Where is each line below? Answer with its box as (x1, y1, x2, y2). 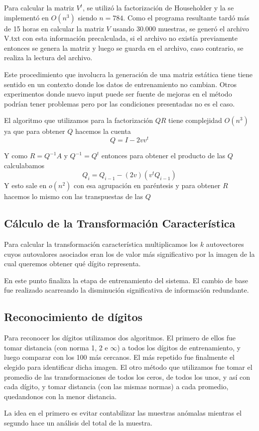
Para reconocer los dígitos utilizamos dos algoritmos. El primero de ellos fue (4, 332, 236, 343)
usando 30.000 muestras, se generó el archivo (113, 23, 249, 33)
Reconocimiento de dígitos (4, 309, 143, 324)
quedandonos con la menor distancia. (4, 391, 117, 401)
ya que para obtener (4, 126, 65, 136)
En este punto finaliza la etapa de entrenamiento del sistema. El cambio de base (4, 275, 248, 285)
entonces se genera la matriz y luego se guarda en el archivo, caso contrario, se (4, 42, 244, 53)
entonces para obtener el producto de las (101, 150, 226, 161)
